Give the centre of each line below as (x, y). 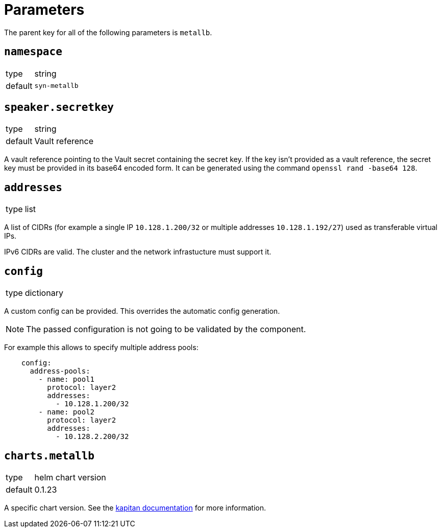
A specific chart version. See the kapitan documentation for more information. (135, 507)
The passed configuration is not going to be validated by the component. (166, 329)
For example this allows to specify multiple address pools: (101, 348)
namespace (33, 52)
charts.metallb (50, 456)
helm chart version (70, 477)
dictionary (44, 293)
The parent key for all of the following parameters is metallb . (108, 32)
